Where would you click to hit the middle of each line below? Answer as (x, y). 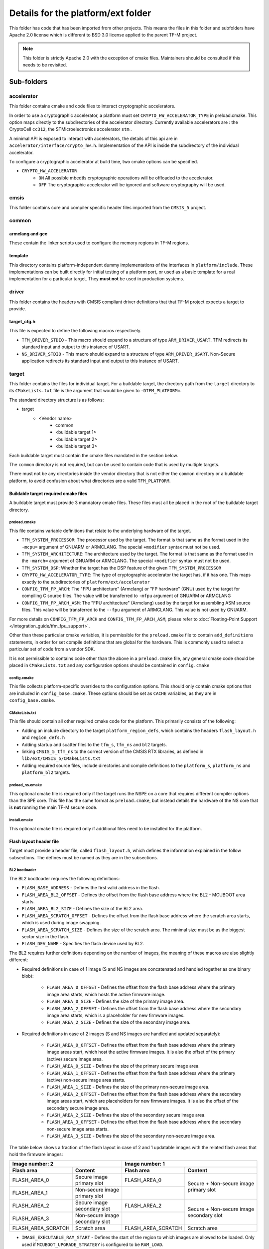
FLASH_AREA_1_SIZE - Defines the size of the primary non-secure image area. (128, 1087)
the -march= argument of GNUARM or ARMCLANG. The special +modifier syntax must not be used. (126, 561)
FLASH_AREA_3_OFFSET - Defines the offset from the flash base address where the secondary (144, 1122)
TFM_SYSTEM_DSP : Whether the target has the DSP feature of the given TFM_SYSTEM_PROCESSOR (122, 568)
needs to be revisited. (45, 65)
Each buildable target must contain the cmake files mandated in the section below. (94, 455)
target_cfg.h (22, 321)
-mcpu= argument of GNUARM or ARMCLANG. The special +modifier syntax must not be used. (121, 547)
